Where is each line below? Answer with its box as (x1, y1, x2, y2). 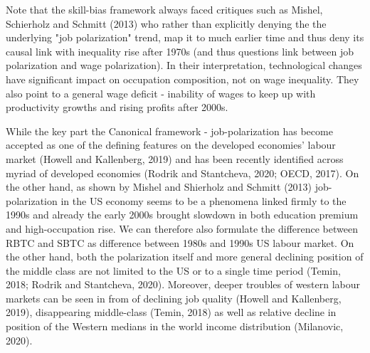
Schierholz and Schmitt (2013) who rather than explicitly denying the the (6, 16, 327, 31)
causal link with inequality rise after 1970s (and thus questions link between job (6, 43, 354, 58)
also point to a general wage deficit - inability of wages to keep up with (6, 85, 316, 100)
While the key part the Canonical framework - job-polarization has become (6, 123, 333, 138)
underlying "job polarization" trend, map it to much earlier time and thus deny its (6, 30, 364, 45)
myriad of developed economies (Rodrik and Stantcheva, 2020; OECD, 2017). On (6, 165, 359, 180)
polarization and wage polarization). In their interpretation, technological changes (6, 58, 362, 73)
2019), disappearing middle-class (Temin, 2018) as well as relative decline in (6, 305, 337, 320)
